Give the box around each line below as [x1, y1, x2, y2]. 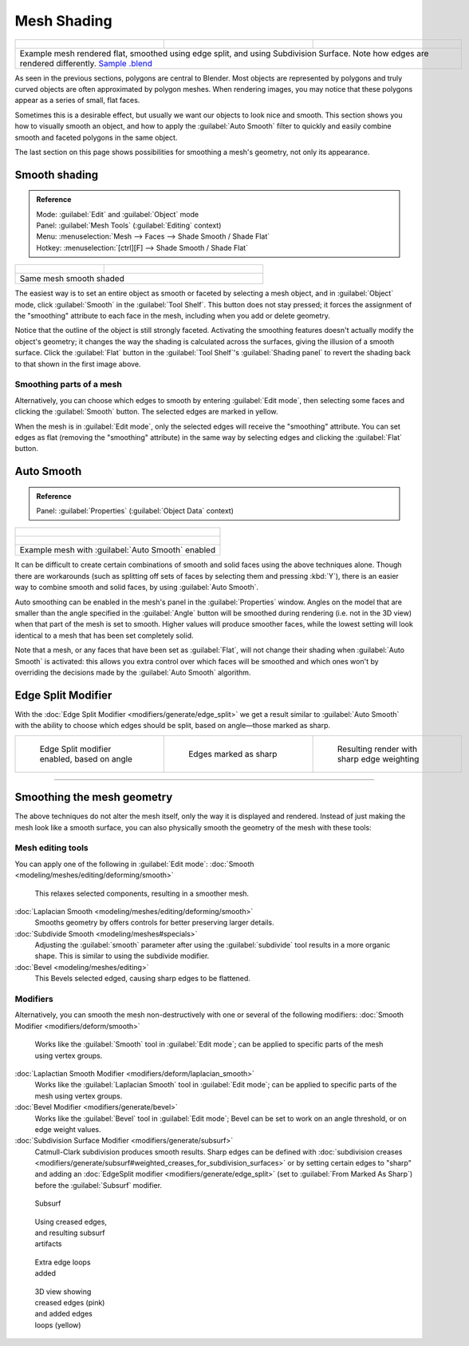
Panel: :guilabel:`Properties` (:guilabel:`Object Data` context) [36, 506, 235, 516]
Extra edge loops [34, 1257, 91, 1267]
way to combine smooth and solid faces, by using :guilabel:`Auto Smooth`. [14, 583, 259, 592]
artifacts [34, 1239, 62, 1249]
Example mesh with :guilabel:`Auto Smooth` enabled [19, 544, 215, 556]
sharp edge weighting [337, 753, 420, 764]
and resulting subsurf [34, 1228, 105, 1237]
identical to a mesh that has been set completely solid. [14, 631, 194, 640]
